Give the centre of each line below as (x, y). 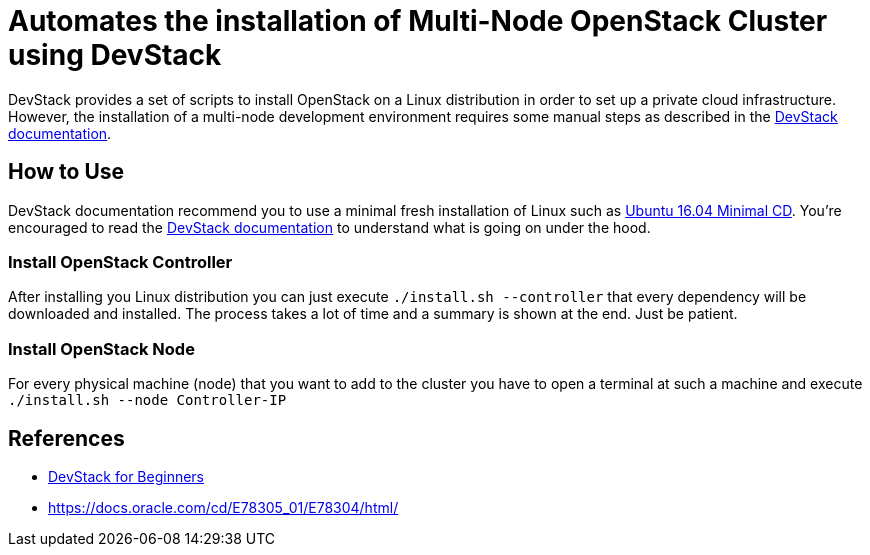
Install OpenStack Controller (120, 261)
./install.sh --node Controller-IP (147, 400)
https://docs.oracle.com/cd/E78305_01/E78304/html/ (223, 507)
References (66, 438)
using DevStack (115, 55)
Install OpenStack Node (101, 348)
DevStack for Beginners (126, 476)
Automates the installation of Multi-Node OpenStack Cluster (418, 21)
